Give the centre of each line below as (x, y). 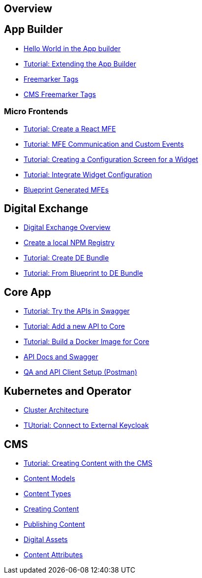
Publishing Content (54, 524)
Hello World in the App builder (72, 48)
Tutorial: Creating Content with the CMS (88, 463)
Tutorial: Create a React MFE (70, 128)
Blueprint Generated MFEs (66, 190)
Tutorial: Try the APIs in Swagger (77, 311)
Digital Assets (46, 539)
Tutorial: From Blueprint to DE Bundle (83, 273)
